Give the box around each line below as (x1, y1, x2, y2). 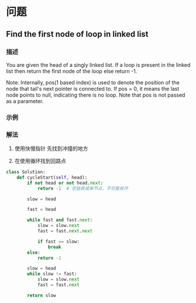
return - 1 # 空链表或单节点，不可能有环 (37, 185, 129, 191)
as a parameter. (6, 97, 44, 104)
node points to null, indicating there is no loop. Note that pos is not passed (6, 91, 185, 98)
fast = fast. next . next (37, 228, 93, 234)
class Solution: (6, 169, 46, 175)
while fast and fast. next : (27, 217, 93, 223)
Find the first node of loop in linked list (6, 29, 149, 39)
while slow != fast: (27, 271, 77, 277)
